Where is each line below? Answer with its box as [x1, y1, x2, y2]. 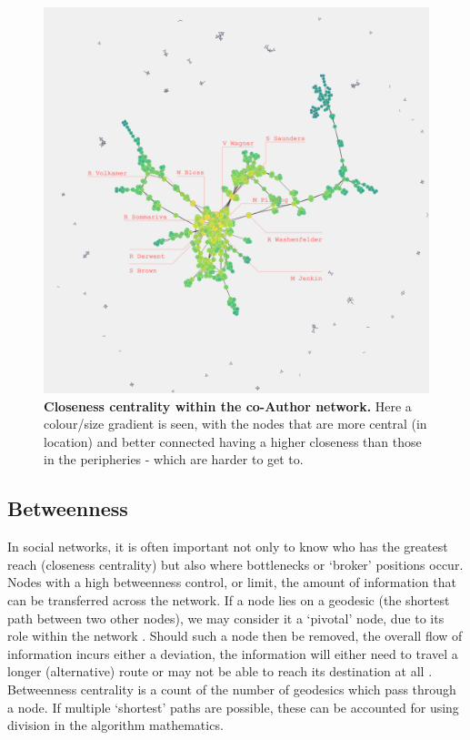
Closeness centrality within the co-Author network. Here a [44, 396, 412, 415]
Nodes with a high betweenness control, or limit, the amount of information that [7, 573, 456, 592]
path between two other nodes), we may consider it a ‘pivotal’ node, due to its [7, 608, 445, 627]
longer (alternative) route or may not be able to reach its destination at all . [7, 662, 433, 681]
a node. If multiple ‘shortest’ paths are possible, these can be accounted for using [7, 697, 459, 716]
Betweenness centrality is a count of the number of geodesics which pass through [7, 679, 456, 698]
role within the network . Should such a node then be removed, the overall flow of [7, 626, 463, 645]
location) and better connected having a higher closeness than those [44, 431, 422, 451]
